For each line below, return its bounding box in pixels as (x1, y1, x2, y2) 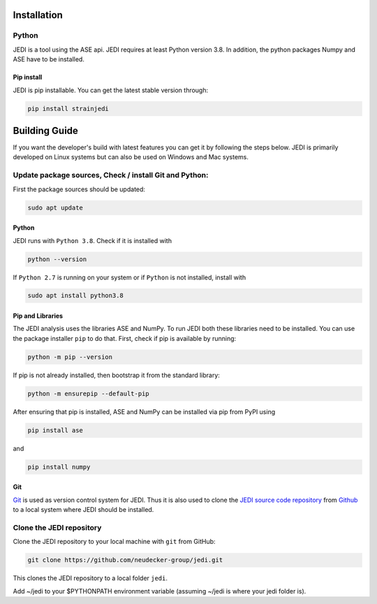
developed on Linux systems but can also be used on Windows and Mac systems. (13, 153, 249, 161)
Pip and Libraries (13, 311, 63, 321)
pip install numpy (27, 463, 91, 471)
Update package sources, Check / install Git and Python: (13, 170, 209, 180)
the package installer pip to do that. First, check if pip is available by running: (13, 334, 237, 342)
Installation (13, 9, 63, 21)
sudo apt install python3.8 (27, 292, 124, 300)
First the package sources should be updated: (13, 185, 146, 193)
